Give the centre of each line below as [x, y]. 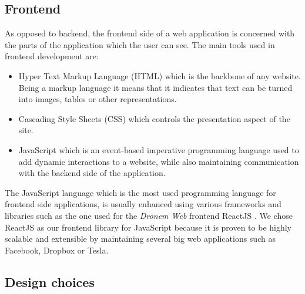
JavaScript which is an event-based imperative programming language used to [159, 149]
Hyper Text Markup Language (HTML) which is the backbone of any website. [160, 75]
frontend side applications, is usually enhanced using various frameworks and [143, 204]
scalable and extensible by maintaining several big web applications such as [140, 239]
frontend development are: [52, 56]
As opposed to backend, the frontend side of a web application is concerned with [150, 33]
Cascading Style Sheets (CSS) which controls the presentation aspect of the [154, 118]
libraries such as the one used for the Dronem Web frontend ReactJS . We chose [149, 215]
